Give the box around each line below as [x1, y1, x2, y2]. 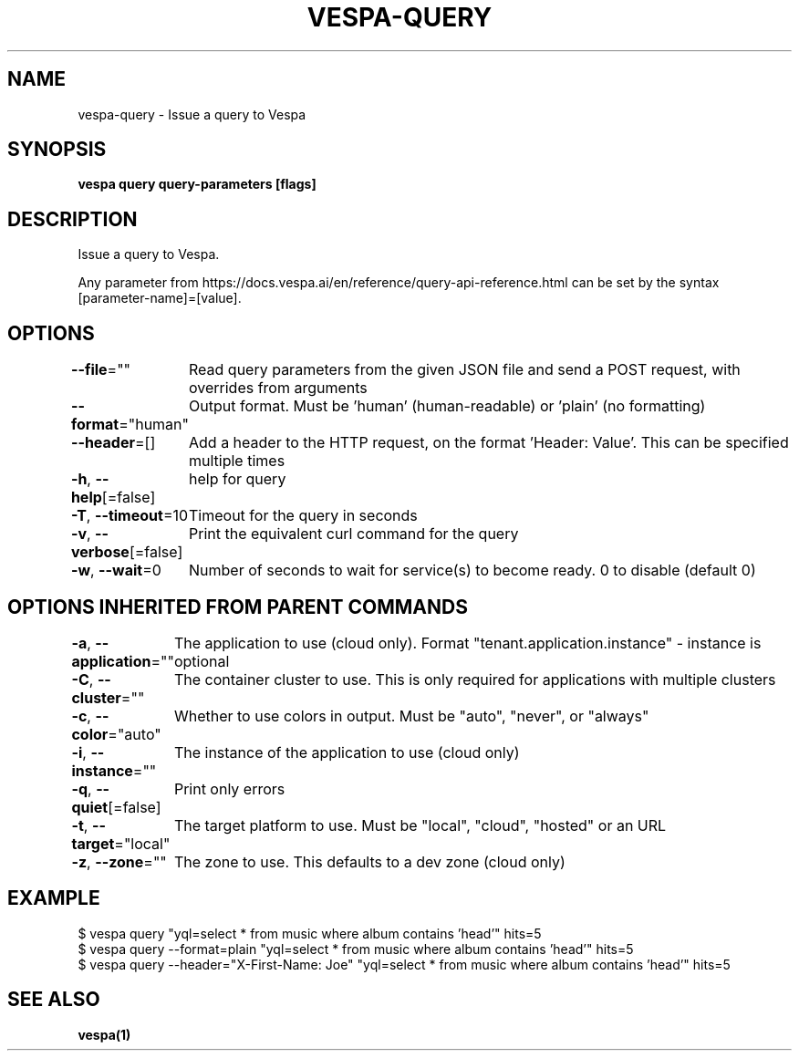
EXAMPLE [7, 887, 100, 910]
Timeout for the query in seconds [189, 506, 418, 525]
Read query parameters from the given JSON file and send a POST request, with [189, 360, 741, 379]
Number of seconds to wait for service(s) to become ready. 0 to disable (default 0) [189, 561, 756, 580]
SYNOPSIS [7, 138, 107, 161]
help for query [189, 470, 286, 489]
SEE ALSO [7, 988, 100, 1011]
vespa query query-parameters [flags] [78, 176, 316, 192]
